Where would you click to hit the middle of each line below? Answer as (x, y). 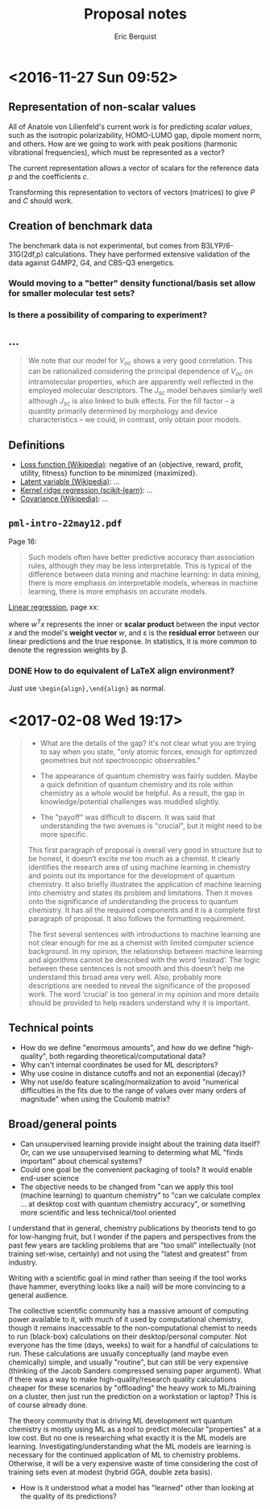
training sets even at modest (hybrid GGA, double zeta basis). (110, 1472)
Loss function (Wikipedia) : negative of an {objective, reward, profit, (131, 465)
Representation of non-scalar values (102, 107)
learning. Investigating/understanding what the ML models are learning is (130, 1446)
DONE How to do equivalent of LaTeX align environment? (122, 670)
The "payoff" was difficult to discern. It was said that (127, 817)
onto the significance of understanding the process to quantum (133, 901)
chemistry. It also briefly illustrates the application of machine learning (145, 884)
